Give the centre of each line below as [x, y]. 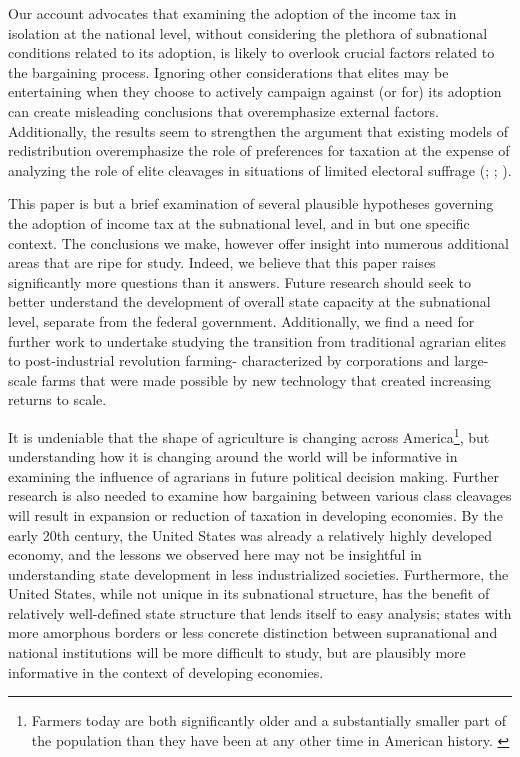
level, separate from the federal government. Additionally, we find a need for [241, 320]
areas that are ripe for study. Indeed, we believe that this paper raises [222, 262]
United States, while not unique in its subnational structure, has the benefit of [249, 593]
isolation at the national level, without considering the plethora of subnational [248, 32]
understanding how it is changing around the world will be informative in [233, 456]
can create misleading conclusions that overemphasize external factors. [224, 110]
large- [471, 360]
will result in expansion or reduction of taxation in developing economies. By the [255, 514]
